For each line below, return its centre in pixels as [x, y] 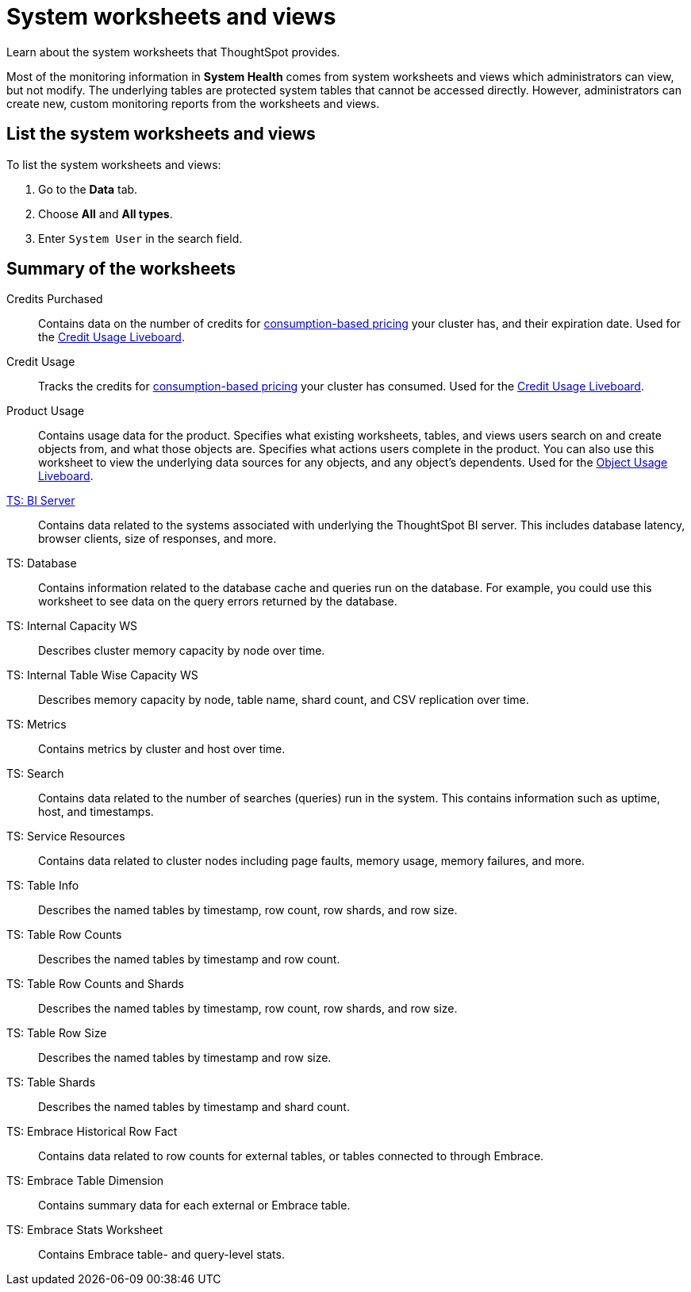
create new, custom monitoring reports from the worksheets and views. [193, 103]
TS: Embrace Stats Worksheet [84, 1230]
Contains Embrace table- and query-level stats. [161, 1255]
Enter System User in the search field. [140, 238]
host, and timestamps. [96, 812]
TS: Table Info [43, 886]
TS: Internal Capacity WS [72, 626]
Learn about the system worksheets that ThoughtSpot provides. [173, 52]
